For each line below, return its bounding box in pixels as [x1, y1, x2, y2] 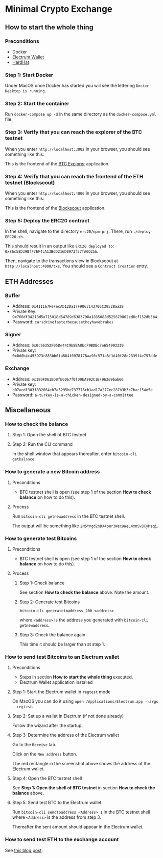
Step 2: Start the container [5, 100, 70, 107]
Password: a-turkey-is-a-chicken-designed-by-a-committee [12, 392, 134, 398]
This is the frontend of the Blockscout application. [5, 205, 106, 211]
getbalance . [12, 456, 36, 462]
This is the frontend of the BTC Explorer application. [5, 161, 110, 166]
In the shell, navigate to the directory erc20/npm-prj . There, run [5, 228, 132, 234]
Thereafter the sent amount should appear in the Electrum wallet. [12, 824, 144, 830]
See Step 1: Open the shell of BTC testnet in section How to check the [12, 785, 155, 791]
